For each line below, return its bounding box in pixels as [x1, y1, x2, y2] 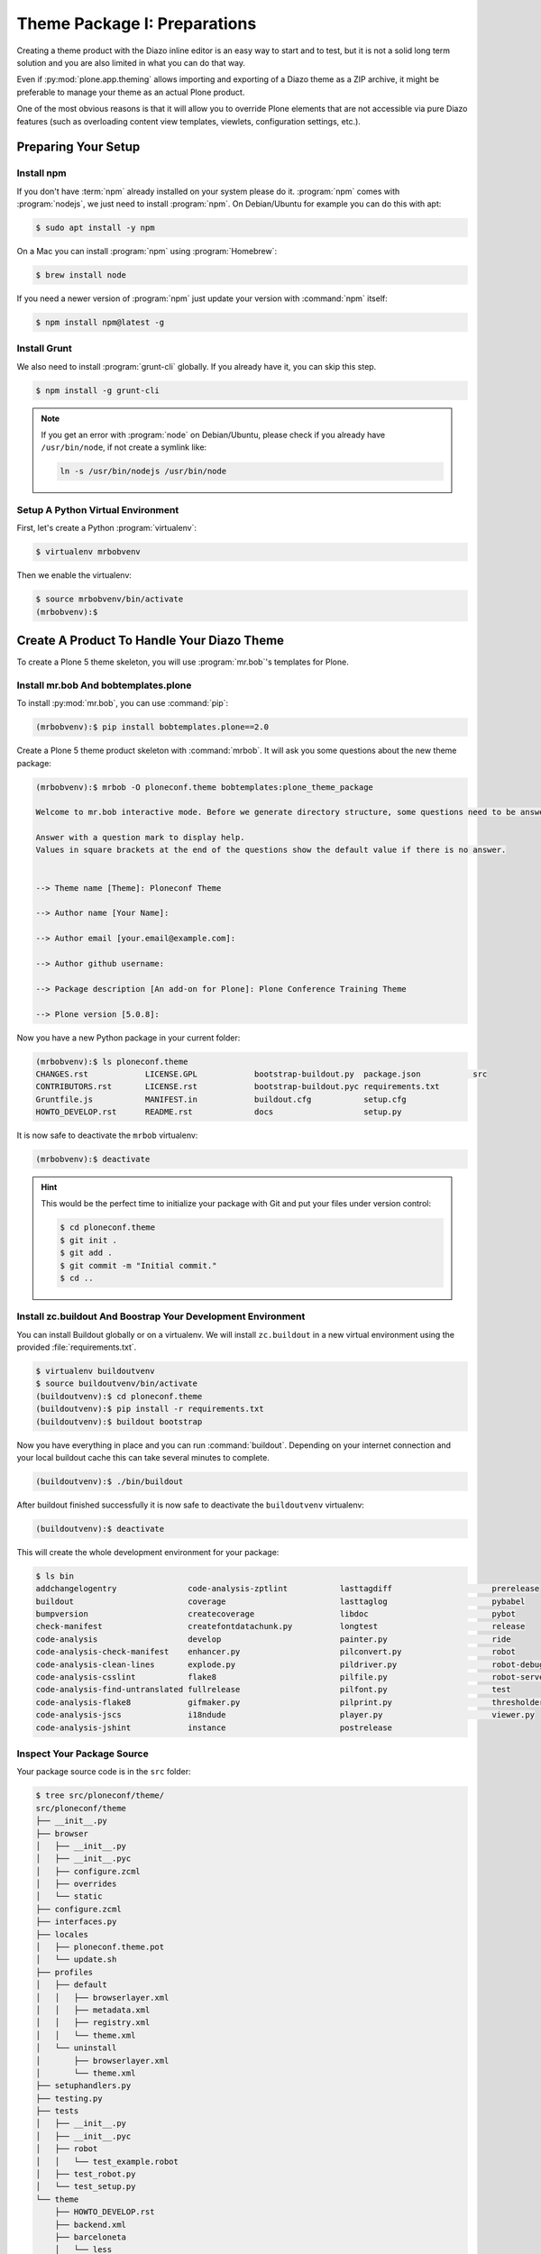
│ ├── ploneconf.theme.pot [35, 1942, 165, 1952]
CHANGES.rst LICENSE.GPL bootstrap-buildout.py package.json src [35, 1068, 488, 1079]
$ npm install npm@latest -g [35, 316, 165, 327]
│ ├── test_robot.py [35, 2169, 136, 2179]
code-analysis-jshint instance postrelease [35, 1722, 392, 1733]
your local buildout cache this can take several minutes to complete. [16, 1452, 270, 1462]
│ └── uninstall [35, 2043, 117, 2053]
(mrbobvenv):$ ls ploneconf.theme [35, 1056, 188, 1067]
